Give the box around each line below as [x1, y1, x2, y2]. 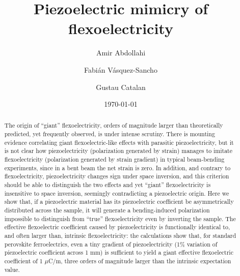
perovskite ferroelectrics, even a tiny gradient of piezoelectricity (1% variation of [4, 239, 218, 248]
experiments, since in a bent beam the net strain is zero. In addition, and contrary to [4, 163, 231, 172]
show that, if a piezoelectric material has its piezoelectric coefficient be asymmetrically [4, 197, 234, 206]
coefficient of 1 [4, 256, 43, 265]
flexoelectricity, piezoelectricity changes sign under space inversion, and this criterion [4, 172, 229, 180]
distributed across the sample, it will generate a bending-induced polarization [4, 206, 210, 214]
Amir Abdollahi [96, 47, 146, 58]
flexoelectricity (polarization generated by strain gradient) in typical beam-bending [4, 155, 225, 164]
